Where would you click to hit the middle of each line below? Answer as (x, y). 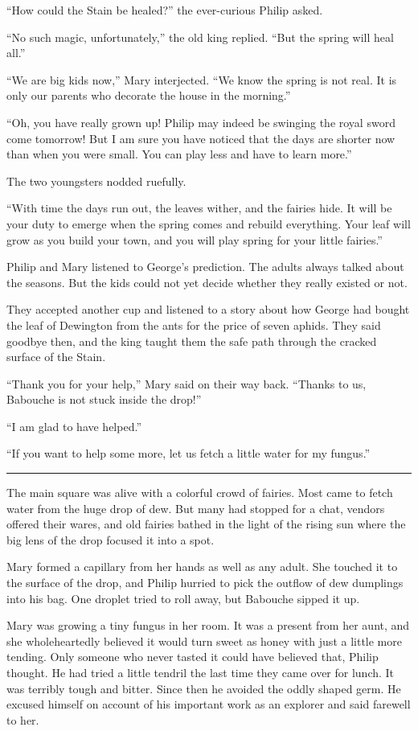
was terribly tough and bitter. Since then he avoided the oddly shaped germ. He (204, 688)
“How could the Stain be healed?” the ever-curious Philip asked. (165, 10)
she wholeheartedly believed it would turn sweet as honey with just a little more (204, 641)
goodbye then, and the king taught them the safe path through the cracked (192, 341)
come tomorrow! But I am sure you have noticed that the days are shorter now (201, 138)
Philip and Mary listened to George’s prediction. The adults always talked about (205, 267)
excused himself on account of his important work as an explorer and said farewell (209, 704)
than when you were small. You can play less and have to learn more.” (179, 154)
